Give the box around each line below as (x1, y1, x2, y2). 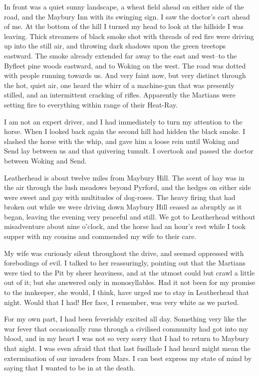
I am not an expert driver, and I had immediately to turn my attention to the (4, 116, 243, 126)
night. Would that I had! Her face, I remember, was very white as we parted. (4, 296, 239, 307)
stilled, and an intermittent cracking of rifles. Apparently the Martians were (4, 89, 236, 100)
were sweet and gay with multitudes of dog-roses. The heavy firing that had (4, 191, 236, 202)
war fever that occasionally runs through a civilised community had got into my (4, 323, 249, 333)
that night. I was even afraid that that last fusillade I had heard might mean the (4, 343, 251, 353)
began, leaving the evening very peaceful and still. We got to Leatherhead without (4, 211, 256, 221)
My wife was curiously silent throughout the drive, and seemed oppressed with (4, 247, 244, 258)
